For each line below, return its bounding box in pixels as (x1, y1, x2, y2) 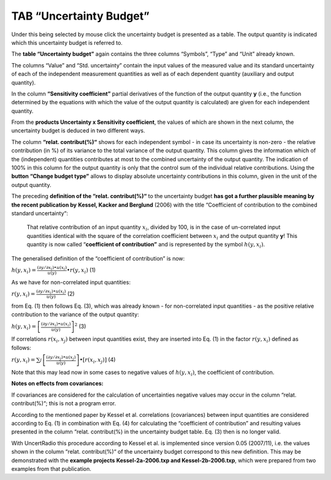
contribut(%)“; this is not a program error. (11, 400, 116, 407)
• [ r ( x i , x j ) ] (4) (79, 356, 116, 365)
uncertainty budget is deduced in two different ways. (11, 127, 145, 134)
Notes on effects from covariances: (11, 380, 104, 387)
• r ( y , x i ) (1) (66, 266, 96, 275)
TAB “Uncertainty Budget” (11, 9, 150, 23)
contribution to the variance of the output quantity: (11, 310, 139, 318)
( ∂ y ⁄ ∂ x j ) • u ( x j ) (46, 354, 76, 361)
